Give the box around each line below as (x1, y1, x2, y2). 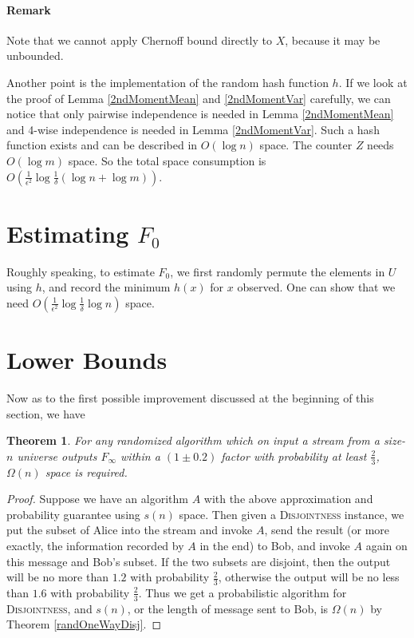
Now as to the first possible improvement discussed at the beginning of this (6, 389, 374, 406)
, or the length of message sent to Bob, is (127, 600, 329, 616)
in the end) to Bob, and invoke (199, 537, 350, 553)
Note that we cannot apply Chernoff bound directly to (6, 31, 272, 48)
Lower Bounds (6, 343, 168, 376)
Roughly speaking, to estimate (6, 263, 155, 279)
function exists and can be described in (6, 137, 198, 153)
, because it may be (285, 31, 380, 48)
